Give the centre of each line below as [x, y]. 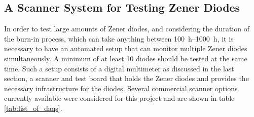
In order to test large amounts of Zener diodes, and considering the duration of [127, 29]
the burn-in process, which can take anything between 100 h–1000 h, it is [119, 38]
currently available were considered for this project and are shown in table [119, 98]
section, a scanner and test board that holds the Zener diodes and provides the [126, 78]
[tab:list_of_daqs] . [33, 108]
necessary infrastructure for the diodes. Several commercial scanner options [121, 88]
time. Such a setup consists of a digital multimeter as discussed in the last [119, 68]
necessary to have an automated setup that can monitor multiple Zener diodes [126, 48]
